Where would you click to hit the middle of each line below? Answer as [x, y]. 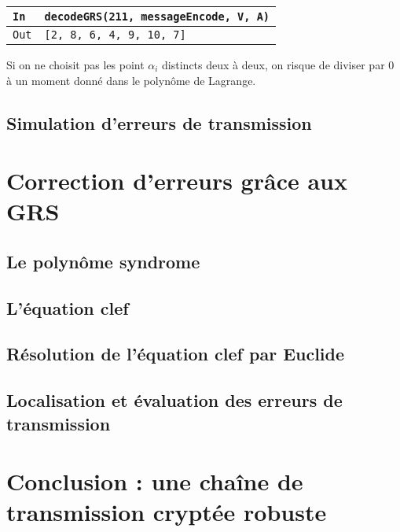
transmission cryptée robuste [167, 512]
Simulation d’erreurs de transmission [159, 122]
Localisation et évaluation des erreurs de [174, 400]
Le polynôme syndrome [103, 261]
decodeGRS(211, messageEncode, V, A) [157, 17]
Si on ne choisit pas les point [75, 65]
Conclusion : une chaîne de [155, 481]
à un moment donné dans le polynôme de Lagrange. [131, 80]
